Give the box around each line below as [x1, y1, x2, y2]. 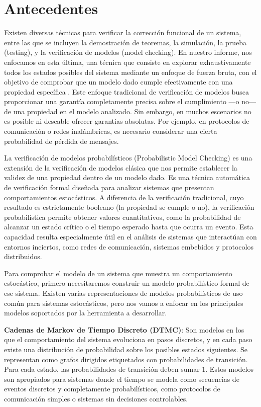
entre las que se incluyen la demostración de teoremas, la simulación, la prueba [4, 37, 247, 47]
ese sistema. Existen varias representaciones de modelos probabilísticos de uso [4, 287, 243, 298]
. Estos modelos [205, 364, 254, 374]
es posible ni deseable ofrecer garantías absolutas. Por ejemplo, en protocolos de [4, 116, 249, 126]
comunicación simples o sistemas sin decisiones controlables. [4, 393, 188, 403]
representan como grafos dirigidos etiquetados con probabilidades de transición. [4, 354, 248, 364]
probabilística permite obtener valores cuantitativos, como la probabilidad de [4, 211, 241, 222]
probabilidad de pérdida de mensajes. [4, 135, 119, 146]
